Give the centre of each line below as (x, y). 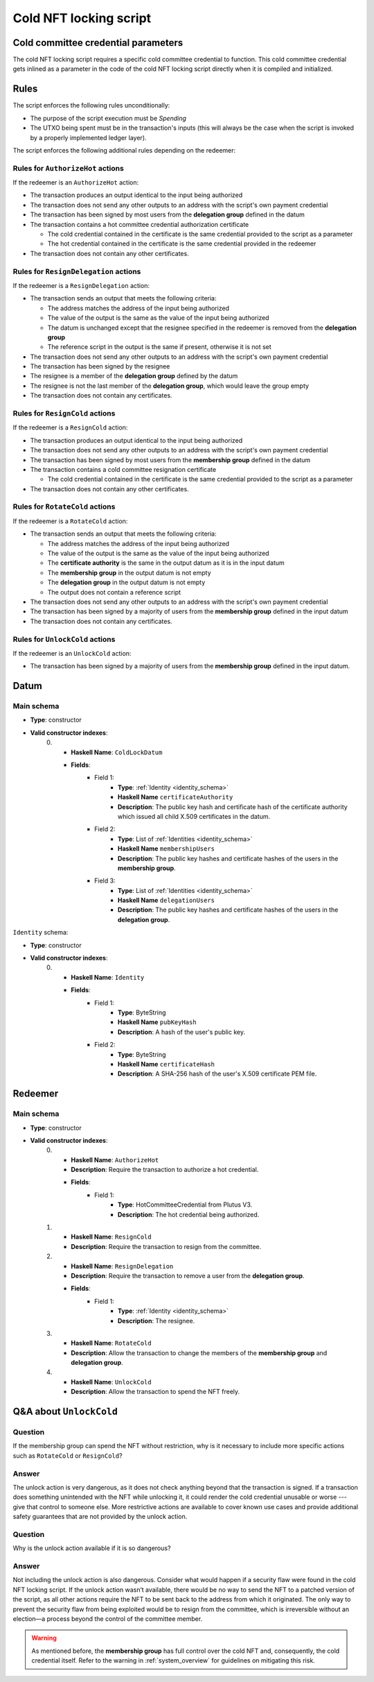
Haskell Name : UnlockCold (111, 1382)
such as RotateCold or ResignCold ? (68, 1455)
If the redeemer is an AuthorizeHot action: (75, 182)
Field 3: (105, 881)
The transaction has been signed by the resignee (100, 366)
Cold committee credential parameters (98, 43)
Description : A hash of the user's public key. (182, 1032)
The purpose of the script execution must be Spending (108, 118)
